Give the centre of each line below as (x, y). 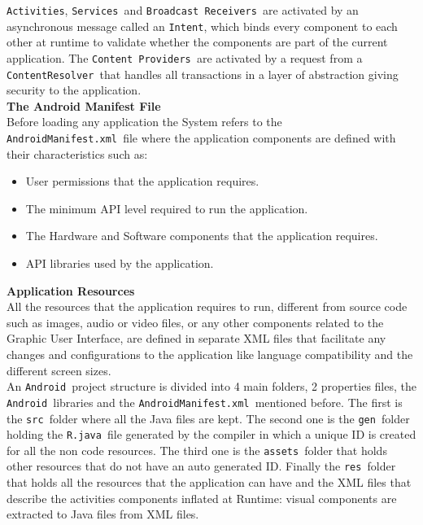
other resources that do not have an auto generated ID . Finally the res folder (201, 466)
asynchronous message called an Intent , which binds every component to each (202, 26)
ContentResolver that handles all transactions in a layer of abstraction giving (203, 74)
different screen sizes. (59, 370)
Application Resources (71, 290)
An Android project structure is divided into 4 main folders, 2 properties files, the (211, 386)
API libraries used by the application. (120, 263)
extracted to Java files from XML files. (103, 514)
